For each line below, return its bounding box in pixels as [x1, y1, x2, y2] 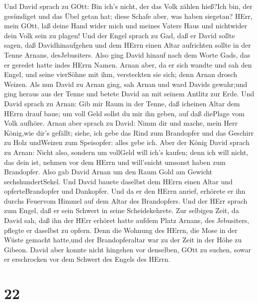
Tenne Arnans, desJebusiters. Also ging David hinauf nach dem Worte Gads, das [4, 49, 251, 60]
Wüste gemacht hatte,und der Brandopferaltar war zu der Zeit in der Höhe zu [4, 234, 242, 245]
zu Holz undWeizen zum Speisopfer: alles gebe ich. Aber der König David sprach [4, 137, 250, 148]
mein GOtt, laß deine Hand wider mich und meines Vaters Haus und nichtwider [4, 20, 247, 31]
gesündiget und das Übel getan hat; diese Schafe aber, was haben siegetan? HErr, [4, 10, 253, 21]
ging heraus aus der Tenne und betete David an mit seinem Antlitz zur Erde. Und [4, 88, 255, 99]
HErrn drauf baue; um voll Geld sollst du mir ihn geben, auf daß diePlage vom [4, 108, 245, 118]
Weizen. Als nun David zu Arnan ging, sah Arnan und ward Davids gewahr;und [4, 78, 248, 89]
